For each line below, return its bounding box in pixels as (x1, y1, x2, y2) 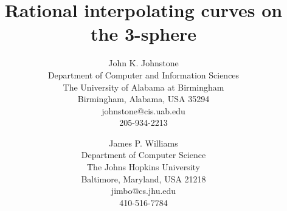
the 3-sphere (91, 21, 196, 46)
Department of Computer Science (81, 148, 206, 161)
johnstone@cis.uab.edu (102, 104, 185, 117)
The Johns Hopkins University (87, 161, 200, 173)
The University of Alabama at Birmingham (63, 80, 224, 93)
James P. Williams (109, 136, 178, 149)
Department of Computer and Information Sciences (47, 68, 240, 81)
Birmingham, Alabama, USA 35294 (77, 92, 210, 105)
